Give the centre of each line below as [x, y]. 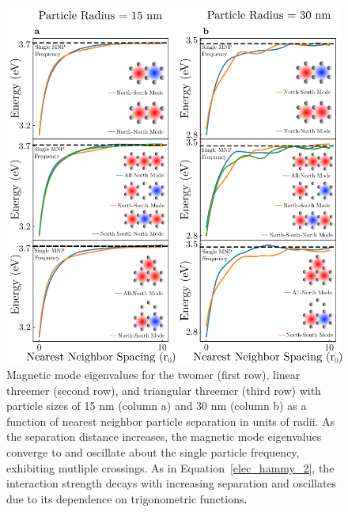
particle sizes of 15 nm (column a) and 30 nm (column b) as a [157, 406]
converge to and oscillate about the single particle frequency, [153, 451]
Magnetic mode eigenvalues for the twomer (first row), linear [153, 374]
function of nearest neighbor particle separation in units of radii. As [171, 421]
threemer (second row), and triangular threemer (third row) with [164, 390]
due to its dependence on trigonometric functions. [127, 498]
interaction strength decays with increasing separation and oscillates [172, 483]
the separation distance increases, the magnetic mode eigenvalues [164, 436]
